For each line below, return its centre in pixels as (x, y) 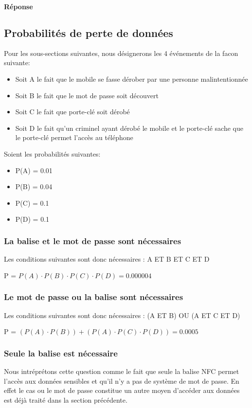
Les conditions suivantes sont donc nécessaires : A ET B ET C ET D (107, 259)
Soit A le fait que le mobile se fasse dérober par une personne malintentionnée (132, 79)
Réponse (18, 6)
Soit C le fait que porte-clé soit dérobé (72, 112)
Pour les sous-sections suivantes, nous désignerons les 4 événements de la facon (121, 53)
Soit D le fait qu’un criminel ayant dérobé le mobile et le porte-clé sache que (129, 128)
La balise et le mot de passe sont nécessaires (93, 240)
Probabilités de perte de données (89, 32)
